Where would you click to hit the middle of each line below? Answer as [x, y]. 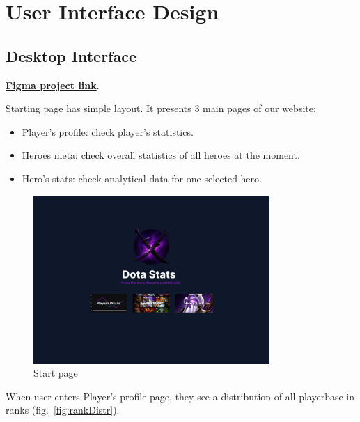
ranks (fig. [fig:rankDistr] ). [63, 410]
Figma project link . [53, 85]
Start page [56, 373]
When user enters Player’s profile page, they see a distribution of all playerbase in [180, 396]
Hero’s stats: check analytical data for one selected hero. [142, 178]
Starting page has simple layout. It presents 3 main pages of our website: [161, 108]
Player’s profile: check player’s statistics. [108, 131]
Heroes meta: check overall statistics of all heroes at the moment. [161, 155]
